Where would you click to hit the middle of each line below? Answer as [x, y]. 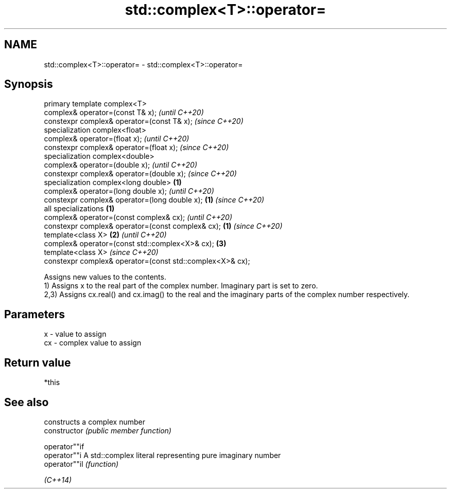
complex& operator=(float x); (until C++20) [117, 139]
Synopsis [29, 84]
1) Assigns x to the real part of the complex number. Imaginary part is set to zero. [181, 286]
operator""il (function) [81, 464]
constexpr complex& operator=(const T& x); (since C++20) [144, 121]
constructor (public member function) [108, 430]
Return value [38, 362]
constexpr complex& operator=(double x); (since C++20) [140, 174]
